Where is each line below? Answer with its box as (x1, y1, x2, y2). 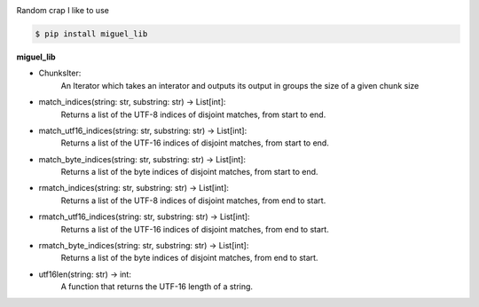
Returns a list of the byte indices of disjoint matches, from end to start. (60, 253, 318, 264)
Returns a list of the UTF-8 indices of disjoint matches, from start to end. (60, 109, 326, 120)
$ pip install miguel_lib (35, 28, 148, 39)
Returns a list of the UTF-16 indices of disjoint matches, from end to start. (60, 224, 330, 234)
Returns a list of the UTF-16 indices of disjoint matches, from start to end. (60, 138, 330, 148)
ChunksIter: (38, 67, 82, 79)
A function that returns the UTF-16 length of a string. (60, 281, 253, 292)
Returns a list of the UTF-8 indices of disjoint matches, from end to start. (60, 195, 326, 206)
